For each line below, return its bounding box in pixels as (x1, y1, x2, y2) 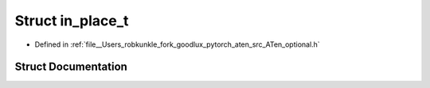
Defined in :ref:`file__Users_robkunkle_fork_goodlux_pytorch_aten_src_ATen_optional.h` (34, 40, 320, 49)
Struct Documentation (14, 60, 127, 74)
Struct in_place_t (14, 12, 129, 29)
